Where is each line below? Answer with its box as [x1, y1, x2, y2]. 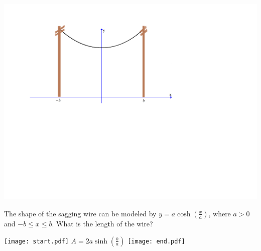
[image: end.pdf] [127, 237, 185, 245]
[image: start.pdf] [4, 237, 69, 245]
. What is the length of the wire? [52, 218, 153, 228]
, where [208, 208, 231, 218]
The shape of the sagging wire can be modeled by [4, 208, 157, 218]
